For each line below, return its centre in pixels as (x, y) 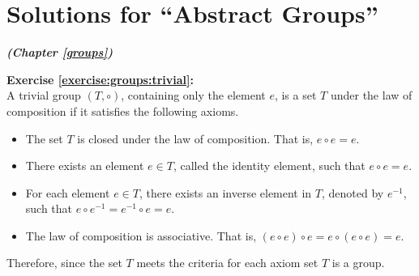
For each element (68, 192)
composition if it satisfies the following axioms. (123, 110)
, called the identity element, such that (269, 166)
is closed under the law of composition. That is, (195, 138)
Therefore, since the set (64, 263)
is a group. (358, 263)
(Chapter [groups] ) (60, 52)
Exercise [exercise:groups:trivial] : (100, 79)
